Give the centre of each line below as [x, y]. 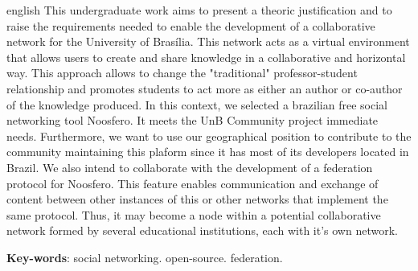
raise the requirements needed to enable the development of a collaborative [191, 25]
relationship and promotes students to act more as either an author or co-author [205, 88]
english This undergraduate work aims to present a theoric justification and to [199, 10]
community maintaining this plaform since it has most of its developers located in [208, 152]
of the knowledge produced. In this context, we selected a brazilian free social [197, 104]
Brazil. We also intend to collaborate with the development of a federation [190, 167]
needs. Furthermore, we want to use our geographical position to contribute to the [209, 135]
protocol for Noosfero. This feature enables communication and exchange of [193, 183]
